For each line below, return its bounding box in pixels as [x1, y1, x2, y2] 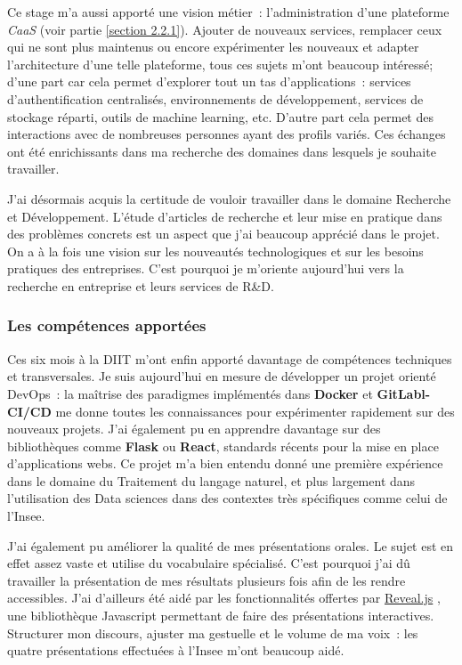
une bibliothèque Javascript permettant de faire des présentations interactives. [7, 606, 434, 625]
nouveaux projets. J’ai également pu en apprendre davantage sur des [7, 419, 381, 438]
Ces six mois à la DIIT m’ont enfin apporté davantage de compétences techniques [7, 349, 452, 368]
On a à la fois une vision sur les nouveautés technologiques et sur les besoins [7, 241, 424, 260]
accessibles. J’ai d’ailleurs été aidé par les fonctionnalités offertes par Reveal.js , [7, 588, 441, 607]
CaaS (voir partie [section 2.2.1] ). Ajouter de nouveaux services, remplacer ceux [7, 20, 442, 38]
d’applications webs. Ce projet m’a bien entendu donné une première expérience [7, 454, 443, 473]
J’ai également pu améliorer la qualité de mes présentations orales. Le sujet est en [7, 536, 454, 555]
